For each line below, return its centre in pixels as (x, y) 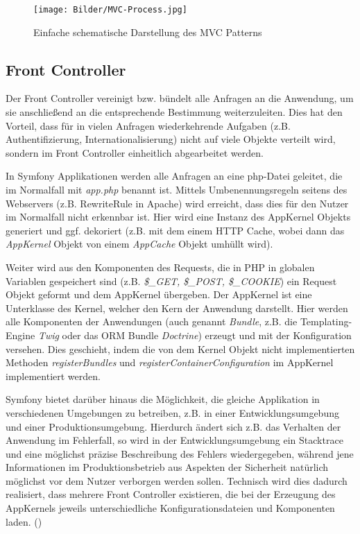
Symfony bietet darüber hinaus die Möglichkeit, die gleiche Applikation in (163, 399)
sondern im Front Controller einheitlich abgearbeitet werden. (135, 152)
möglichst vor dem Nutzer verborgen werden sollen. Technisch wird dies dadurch (177, 480)
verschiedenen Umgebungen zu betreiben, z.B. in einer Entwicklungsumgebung (172, 412)
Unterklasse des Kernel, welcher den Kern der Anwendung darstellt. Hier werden (177, 308)
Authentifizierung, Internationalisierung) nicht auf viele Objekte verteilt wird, (171, 139)
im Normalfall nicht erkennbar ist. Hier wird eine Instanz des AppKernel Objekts (178, 217)
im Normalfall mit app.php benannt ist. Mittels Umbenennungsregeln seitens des (177, 190)
